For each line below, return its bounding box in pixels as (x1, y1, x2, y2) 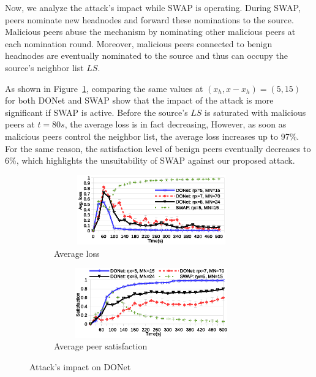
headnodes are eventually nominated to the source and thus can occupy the (5, 49, 288, 62)
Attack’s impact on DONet (29, 360, 131, 373)
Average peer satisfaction (54, 340, 148, 352)
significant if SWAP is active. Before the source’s (5, 105, 188, 118)
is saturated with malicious (205, 105, 306, 118)
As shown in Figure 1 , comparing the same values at (5, 82, 203, 94)
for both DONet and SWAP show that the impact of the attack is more (5, 94, 274, 107)
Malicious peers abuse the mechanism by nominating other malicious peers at (5, 25, 296, 38)
